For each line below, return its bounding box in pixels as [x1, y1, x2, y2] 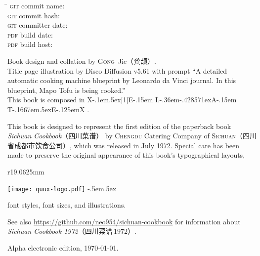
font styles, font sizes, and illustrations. [7, 200, 126, 210]
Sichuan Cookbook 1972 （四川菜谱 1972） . [7, 226, 137, 236]
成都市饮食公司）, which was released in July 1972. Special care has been [14, 140, 240, 150]
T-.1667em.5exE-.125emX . [7, 104, 89, 114]
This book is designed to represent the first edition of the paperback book [7, 121, 231, 131]
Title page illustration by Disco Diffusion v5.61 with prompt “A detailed [7, 65, 227, 76]
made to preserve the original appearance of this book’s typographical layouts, [7, 150, 245, 160]
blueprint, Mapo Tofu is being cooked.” [7, 85, 126, 95]
